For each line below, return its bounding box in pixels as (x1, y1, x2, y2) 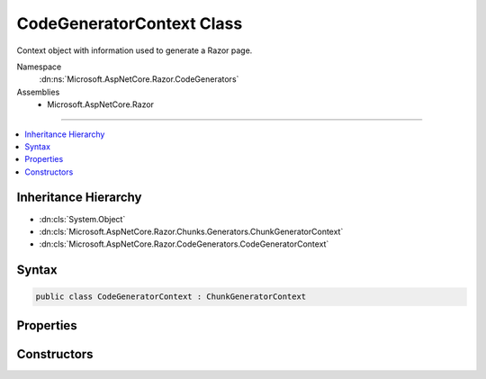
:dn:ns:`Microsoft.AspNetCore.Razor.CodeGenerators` (39, 74, 239, 85)
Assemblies (16, 86, 60, 97)
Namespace (16, 61, 62, 72)
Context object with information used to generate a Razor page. (16, 45, 253, 56)
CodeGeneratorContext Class (16, 14, 243, 33)
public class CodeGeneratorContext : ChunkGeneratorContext (35, 292, 307, 302)
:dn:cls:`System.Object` (39, 213, 126, 224)
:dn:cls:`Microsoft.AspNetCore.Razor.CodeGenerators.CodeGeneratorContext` (39, 239, 329, 249)
